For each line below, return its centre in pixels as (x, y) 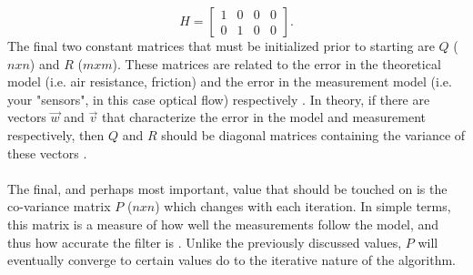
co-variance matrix (59, 206)
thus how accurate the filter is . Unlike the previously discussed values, (205, 242)
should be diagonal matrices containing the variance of (313, 134)
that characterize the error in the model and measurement (264, 117)
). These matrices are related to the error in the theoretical (277, 63)
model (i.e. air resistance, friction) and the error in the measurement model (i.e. (230, 81)
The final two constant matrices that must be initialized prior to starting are (221, 46)
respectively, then (56, 134)
